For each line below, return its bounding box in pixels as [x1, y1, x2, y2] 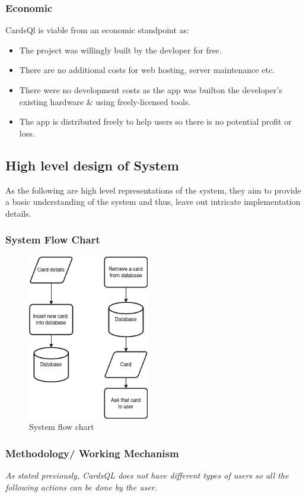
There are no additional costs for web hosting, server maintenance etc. [19, 64, 275, 76]
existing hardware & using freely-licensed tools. [19, 95, 191, 107]
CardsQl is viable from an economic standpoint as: [5, 24, 189, 36]
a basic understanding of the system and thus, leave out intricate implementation [5, 195, 301, 208]
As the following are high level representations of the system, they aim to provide [5, 183, 301, 196]
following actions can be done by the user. [5, 480, 158, 493]
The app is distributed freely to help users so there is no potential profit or [19, 115, 292, 128]
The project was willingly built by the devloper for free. [19, 43, 222, 56]
